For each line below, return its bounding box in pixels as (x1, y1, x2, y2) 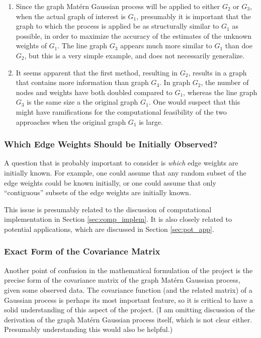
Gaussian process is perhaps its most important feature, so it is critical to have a (4, 294, 253, 305)
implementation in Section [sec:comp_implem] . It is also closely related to (4, 214, 232, 224)
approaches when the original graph (16, 116, 126, 127)
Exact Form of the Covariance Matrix (4, 245, 160, 258)
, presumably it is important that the (136, 11, 251, 21)
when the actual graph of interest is (16, 11, 126, 21)
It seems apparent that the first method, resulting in (16, 67, 178, 77)
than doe (225, 40, 252, 51)
